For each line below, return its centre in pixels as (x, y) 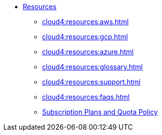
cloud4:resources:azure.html (88, 52)
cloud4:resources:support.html (91, 82)
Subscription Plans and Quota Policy (100, 112)
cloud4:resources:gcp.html (85, 37)
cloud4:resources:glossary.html (92, 67)
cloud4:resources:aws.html (85, 22)
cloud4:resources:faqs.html (86, 97)
